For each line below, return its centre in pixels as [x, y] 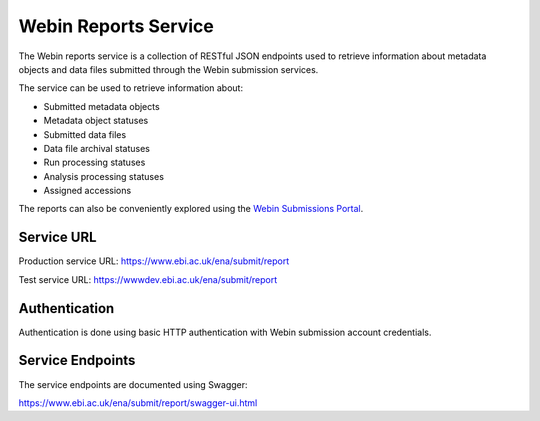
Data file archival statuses [96, 148]
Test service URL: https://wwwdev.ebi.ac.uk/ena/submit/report [148, 279]
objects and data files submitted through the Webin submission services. [168, 69]
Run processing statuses [94, 162]
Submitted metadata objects [101, 106]
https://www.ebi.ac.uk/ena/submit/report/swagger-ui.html [138, 402]
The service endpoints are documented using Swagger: [133, 384]
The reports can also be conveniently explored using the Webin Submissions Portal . [191, 209]
